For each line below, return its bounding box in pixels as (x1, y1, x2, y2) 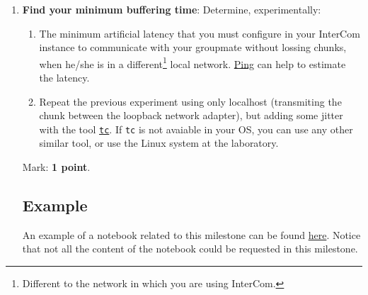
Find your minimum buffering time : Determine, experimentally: (22, 2, 321, 16)
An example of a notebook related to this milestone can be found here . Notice (22, 227, 361, 242)
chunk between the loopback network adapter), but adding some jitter (39, 108, 343, 123)
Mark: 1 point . (22, 160, 91, 174)
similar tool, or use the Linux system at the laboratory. (39, 135, 279, 150)
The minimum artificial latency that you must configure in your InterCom (39, 26, 360, 40)
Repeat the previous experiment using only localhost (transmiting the (39, 94, 342, 108)
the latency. (39, 70, 90, 85)
